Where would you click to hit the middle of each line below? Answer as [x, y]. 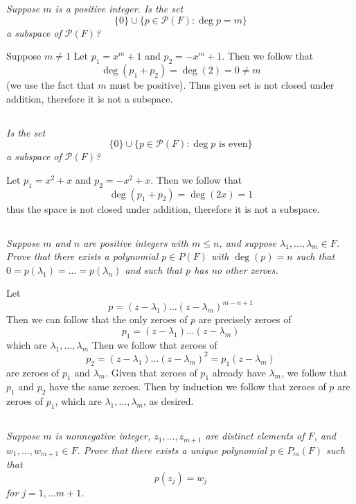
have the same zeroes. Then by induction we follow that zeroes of [188, 386]
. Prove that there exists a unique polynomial [172, 450]
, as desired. [168, 401]
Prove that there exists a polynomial [82, 256]
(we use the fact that [51, 84]
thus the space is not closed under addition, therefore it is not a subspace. [163, 208]
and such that [154, 269]
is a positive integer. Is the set [119, 8]
